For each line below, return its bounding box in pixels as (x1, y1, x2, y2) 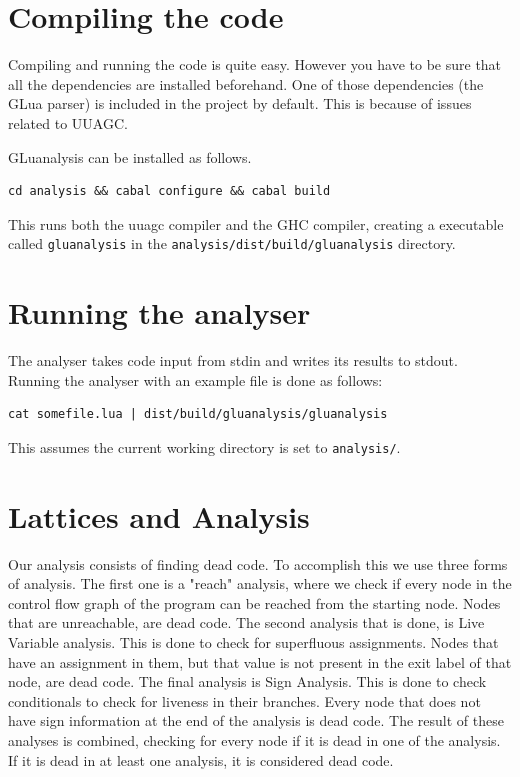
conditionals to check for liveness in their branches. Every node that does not (8, 690, 481, 711)
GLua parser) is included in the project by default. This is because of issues (8, 93, 472, 114)
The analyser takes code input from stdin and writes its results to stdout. (8, 350, 458, 371)
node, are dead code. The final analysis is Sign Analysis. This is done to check (8, 671, 487, 692)
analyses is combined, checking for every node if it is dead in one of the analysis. (8, 729, 501, 750)
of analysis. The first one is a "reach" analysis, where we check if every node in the (8, 573, 512, 594)
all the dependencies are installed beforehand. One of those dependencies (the (8, 73, 484, 94)
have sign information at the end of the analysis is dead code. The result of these (8, 710, 504, 731)
